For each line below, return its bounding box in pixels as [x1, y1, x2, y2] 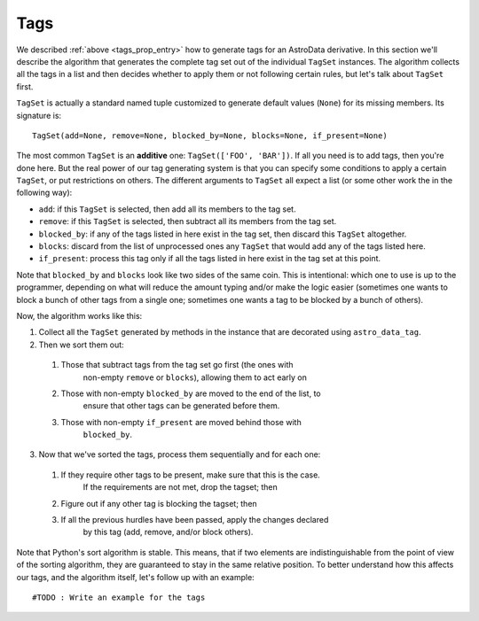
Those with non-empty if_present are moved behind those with [60, 416, 302, 427]
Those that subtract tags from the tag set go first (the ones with [60, 360, 294, 370]
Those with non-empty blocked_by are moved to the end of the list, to [60, 388, 321, 399]
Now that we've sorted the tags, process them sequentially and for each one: [38, 449, 321, 460]
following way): [16, 187, 73, 198]
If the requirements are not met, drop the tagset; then [82, 482, 279, 493]
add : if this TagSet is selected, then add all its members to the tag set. [38, 204, 296, 214]
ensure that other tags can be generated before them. [82, 400, 280, 411]
